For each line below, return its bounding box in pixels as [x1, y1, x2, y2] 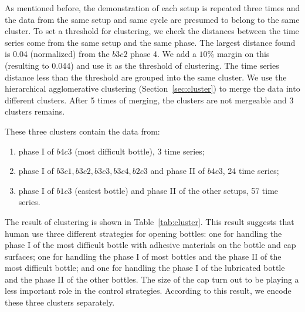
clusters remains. [5, 105, 65, 118]
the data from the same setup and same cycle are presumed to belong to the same [5, 13, 300, 25]
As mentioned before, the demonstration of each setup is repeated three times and [5, 2, 300, 14]
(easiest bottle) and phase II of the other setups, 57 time [74, 184, 279, 196]
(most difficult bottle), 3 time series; [74, 145, 205, 157]
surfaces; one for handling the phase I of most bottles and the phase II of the [5, 250, 282, 262]
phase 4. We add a [130, 48, 196, 60]
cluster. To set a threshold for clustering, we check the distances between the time [5, 25, 299, 37]
